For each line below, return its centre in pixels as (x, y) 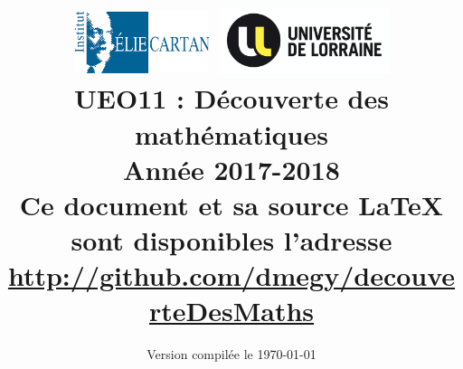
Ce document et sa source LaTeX (231, 204)
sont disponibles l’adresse (231, 240)
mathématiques (231, 133)
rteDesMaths (231, 311)
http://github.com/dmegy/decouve (231, 275)
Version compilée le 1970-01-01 (231, 354)
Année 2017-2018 (231, 169)
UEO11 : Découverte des (231, 98)
